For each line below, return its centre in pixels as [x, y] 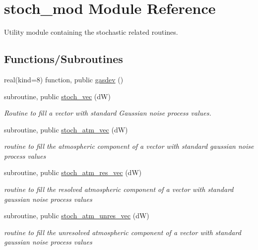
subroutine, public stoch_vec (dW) [57, 96]
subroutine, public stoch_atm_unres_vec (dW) [77, 216]
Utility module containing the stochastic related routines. [91, 32]
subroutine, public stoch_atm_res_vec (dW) [73, 172]
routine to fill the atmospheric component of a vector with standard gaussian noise [129, 146]
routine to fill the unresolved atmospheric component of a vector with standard [123, 232]
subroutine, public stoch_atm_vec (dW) [66, 129]
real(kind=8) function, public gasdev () [64, 79]
